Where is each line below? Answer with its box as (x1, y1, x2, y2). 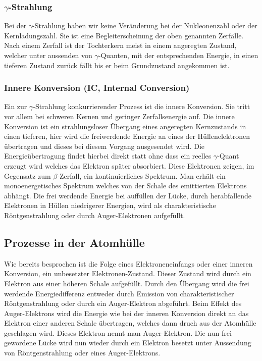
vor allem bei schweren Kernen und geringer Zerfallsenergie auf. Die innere (4, 111, 235, 121)
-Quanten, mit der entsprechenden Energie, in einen (98, 50, 258, 60)
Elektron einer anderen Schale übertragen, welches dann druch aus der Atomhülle (4, 318, 256, 328)
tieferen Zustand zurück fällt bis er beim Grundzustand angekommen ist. (4, 60, 230, 70)
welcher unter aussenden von (4, 50, 92, 60)
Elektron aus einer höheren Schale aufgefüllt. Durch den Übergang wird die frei (4, 278, 249, 288)
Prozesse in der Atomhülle (4, 234, 145, 250)
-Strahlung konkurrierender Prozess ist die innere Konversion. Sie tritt (33, 101, 250, 112)
